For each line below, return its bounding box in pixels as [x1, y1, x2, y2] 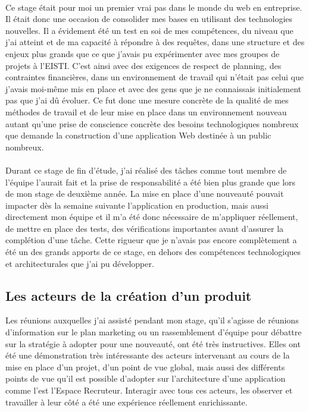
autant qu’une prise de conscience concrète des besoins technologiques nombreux [5, 117, 299, 130]
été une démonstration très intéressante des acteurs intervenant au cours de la [5, 349, 290, 361]
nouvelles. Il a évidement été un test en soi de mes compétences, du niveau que [5, 24, 294, 36]
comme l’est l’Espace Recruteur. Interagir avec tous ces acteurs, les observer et [5, 384, 293, 397]
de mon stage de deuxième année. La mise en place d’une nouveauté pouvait [5, 187, 284, 200]
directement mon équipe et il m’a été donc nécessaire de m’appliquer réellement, [5, 210, 298, 223]
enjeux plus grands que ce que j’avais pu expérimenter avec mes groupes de [5, 47, 280, 59]
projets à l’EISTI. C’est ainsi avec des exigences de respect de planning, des [5, 59, 282, 71]
